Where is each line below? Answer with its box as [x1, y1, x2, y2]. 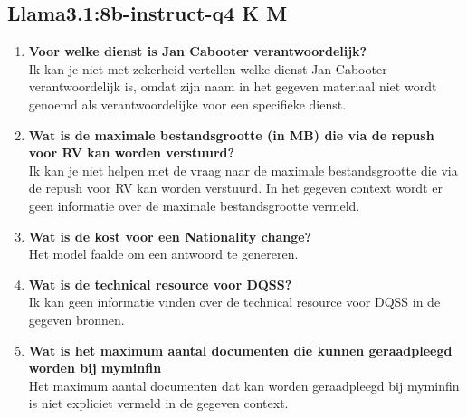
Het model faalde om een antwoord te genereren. [28, 244, 299, 263]
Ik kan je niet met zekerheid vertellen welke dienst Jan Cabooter [28, 59, 387, 78]
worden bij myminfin [28, 358, 162, 377]
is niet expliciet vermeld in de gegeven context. [28, 394, 289, 413]
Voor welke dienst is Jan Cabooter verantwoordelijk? [28, 42, 367, 61]
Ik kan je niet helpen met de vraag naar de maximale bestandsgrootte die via [28, 160, 458, 179]
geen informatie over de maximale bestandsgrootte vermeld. [28, 195, 360, 214]
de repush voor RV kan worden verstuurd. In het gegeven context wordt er [28, 178, 443, 197]
